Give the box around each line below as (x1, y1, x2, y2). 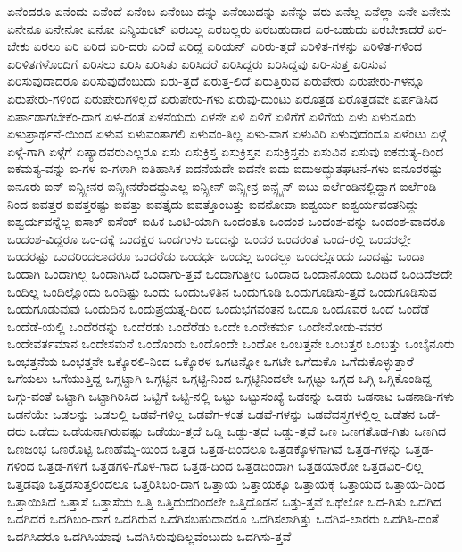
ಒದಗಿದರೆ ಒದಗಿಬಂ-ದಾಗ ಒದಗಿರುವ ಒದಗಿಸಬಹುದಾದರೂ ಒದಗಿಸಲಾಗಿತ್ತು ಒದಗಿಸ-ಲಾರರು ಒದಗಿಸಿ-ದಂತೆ (7, 509, 439, 528)
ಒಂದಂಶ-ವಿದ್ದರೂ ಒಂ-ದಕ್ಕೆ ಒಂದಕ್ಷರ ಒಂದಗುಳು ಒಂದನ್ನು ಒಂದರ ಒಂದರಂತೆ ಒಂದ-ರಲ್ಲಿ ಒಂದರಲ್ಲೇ (7, 229, 411, 247)
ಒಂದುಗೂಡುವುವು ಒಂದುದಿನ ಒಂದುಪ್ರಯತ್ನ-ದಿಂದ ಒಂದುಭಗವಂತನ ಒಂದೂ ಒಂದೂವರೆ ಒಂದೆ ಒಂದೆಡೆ (7, 299, 429, 318)
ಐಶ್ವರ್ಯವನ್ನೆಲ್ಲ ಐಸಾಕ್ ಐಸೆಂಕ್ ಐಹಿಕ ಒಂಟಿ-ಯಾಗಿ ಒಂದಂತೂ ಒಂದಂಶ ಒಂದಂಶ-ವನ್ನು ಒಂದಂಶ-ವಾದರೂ (7, 212, 446, 230)
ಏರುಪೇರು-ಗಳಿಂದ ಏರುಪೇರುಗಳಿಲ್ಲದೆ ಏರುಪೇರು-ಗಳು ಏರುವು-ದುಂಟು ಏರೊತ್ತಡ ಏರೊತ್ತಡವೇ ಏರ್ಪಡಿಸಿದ (7, 88, 439, 107)
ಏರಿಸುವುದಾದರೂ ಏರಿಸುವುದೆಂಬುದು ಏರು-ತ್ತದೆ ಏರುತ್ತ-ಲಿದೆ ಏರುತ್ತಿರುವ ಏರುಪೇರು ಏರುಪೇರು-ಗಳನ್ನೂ (7, 71, 425, 90)
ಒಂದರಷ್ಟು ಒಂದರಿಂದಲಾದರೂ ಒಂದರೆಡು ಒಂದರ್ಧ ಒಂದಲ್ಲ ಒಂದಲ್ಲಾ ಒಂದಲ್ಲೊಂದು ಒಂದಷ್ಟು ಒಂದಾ (7, 247, 425, 265)
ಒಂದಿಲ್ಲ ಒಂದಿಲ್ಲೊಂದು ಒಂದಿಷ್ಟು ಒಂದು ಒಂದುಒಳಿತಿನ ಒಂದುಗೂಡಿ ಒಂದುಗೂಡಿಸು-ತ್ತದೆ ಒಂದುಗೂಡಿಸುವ (7, 281, 437, 300)
